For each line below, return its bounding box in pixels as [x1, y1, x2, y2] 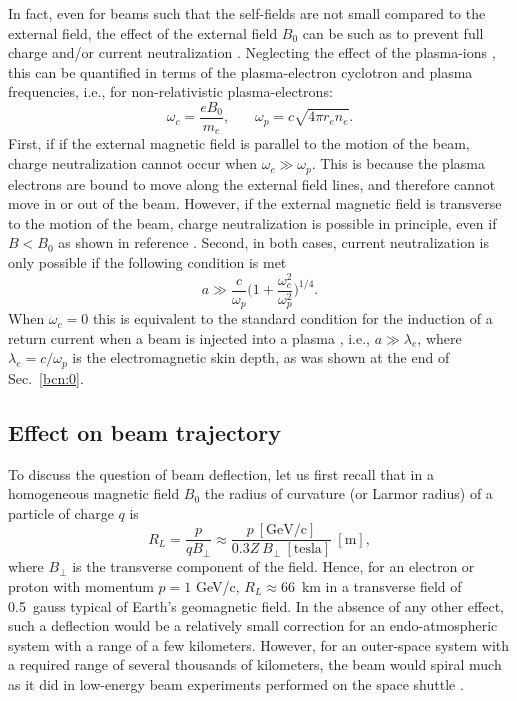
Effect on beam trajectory [8, 416, 281, 447]
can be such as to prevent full [302, 22, 484, 43]
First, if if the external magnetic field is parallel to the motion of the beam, [8, 133, 470, 154]
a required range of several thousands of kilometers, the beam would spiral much [8, 654, 502, 675]
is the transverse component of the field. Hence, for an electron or [72, 556, 475, 577]
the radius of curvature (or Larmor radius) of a [204, 483, 493, 504]
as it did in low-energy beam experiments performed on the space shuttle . [8, 673, 464, 694]
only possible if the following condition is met [8, 251, 287, 272]
